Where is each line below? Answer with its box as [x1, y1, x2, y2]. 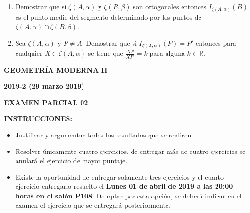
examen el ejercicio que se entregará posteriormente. [15, 200, 170, 210]
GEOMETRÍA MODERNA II [4, 64, 108, 75]
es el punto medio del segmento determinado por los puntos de [15, 12, 201, 22]
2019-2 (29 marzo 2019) [4, 81, 84, 91]
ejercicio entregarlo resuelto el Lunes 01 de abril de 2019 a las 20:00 [15, 181, 233, 191]
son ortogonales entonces [133, 1, 206, 11]
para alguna [150, 48, 185, 58]
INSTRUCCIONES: [4, 113, 72, 123]
